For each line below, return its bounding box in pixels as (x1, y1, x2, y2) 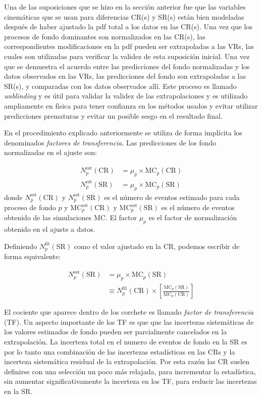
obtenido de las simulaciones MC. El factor (4, 212, 137, 223)
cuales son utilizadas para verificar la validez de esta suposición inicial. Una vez (4, 51, 250, 61)
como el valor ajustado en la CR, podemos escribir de (74, 240, 240, 251)
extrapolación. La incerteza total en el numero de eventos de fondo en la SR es (4, 336, 247, 347)
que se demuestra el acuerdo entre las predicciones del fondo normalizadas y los (4, 61, 250, 71)
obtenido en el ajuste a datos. (4, 224, 95, 234)
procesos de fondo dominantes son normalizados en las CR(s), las (4, 31, 205, 41)
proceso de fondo (4, 202, 56, 213)
